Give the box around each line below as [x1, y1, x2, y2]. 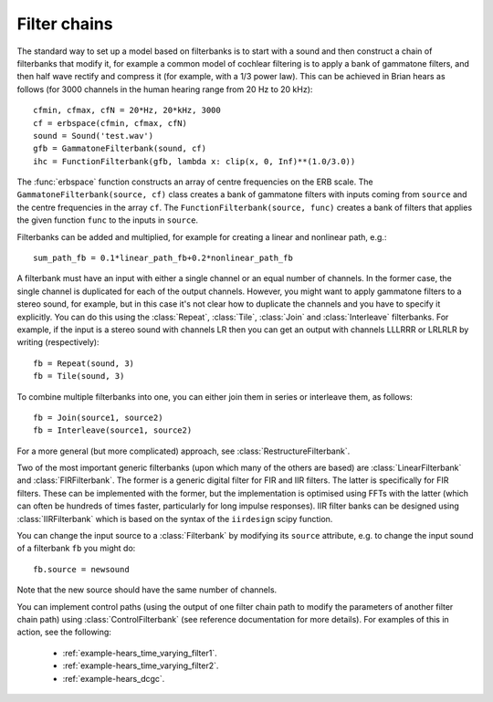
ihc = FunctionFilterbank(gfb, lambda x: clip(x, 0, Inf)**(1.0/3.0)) [33, 156, 356, 166]
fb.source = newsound [33, 564, 130, 574]
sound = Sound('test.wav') [33, 131, 154, 141]
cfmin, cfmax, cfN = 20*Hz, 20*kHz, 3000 [33, 105, 221, 116]
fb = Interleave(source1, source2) [33, 425, 193, 435]
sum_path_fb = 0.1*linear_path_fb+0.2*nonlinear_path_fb [33, 253, 294, 264]
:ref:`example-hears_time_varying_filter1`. [62, 647, 218, 658]
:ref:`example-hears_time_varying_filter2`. [62, 660, 219, 671]
